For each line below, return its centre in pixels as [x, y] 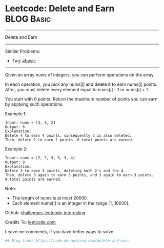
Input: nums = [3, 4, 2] [30, 123]
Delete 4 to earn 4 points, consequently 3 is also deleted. [69, 135]
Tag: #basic [24, 61]
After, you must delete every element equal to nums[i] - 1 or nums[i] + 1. [77, 89]
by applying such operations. [34, 104]
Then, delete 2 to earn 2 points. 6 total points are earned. [70, 140]
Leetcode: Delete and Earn [60, 9]
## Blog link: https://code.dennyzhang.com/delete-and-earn [68, 241]
